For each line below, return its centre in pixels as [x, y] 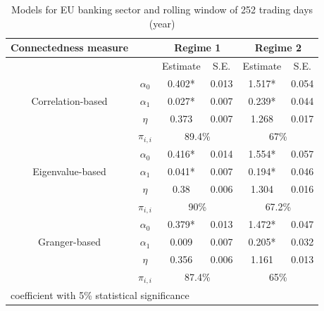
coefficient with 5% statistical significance [100, 294]
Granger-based [69, 242]
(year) [162, 23]
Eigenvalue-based [69, 171]
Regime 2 [278, 47]
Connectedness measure [70, 47]
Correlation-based [69, 100]
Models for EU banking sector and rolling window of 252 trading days [162, 9]
